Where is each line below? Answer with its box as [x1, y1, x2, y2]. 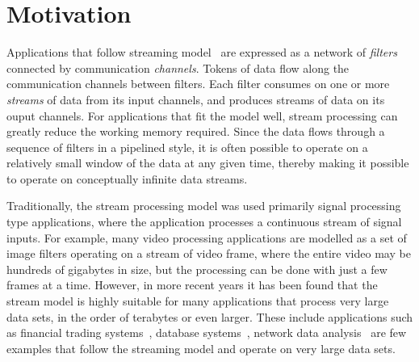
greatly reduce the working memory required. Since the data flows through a [6, 123, 385, 140]
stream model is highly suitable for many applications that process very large [6, 293, 389, 309]
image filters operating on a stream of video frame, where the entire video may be [6, 245, 411, 262]
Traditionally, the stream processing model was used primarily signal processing [6, 197, 401, 214]
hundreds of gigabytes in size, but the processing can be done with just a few [6, 260, 388, 277]
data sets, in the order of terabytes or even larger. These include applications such [6, 308, 413, 325]
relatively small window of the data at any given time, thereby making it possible [6, 154, 409, 171]
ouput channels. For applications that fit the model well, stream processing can [6, 107, 398, 124]
